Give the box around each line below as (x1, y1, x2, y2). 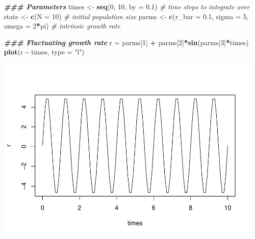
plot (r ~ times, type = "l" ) (4, 47, 84, 57)
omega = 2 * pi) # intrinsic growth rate (4, 21, 121, 31)
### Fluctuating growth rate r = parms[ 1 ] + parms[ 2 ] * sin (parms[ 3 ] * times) (4, 37, 249, 47)
